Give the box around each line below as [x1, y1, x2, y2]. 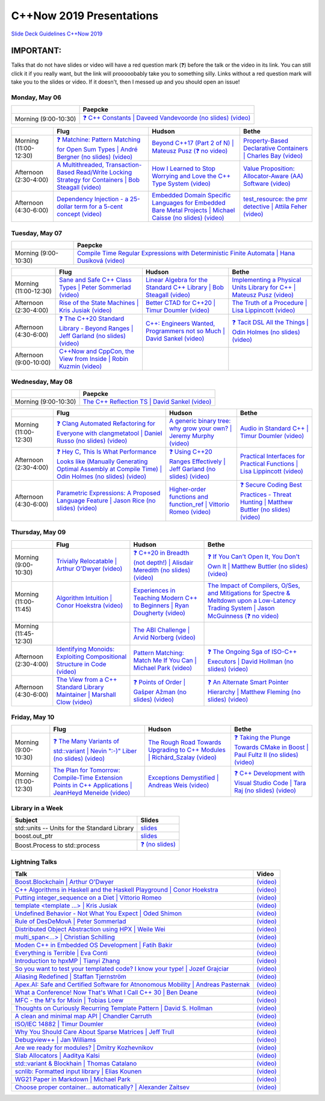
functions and [169, 493, 209, 501]
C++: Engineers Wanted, [145, 319, 215, 327]
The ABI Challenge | [133, 626, 190, 634]
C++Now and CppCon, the [59, 347, 135, 356]
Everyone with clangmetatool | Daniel [56, 429, 162, 437]
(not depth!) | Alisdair [133, 558, 194, 567]
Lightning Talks [11, 857, 57, 866]
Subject [14, 816, 38, 824]
